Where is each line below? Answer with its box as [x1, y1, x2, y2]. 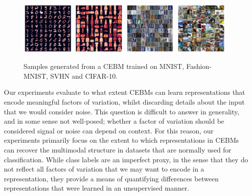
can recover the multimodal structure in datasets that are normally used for [4, 144, 231, 154]
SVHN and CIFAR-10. [50, 70, 118, 81]
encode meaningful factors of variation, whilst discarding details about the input [4, 97, 245, 107]
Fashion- [186, 61, 212, 71]
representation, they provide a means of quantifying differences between [4, 173, 219, 183]
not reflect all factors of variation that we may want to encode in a [4, 164, 204, 174]
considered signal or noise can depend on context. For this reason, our [4, 125, 214, 135]
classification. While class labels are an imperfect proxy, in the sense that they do [4, 154, 248, 164]
